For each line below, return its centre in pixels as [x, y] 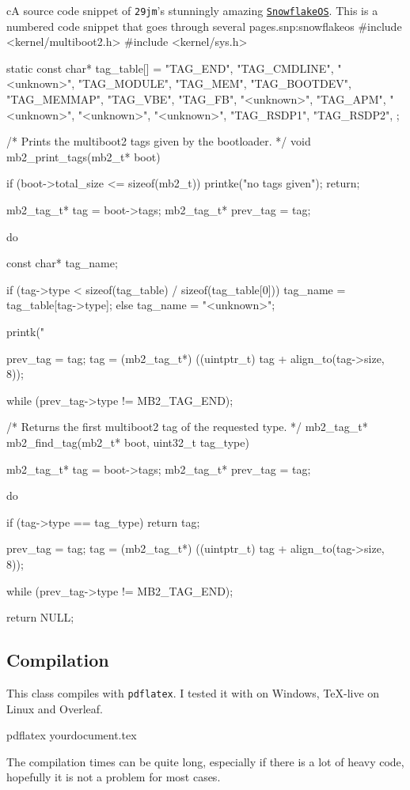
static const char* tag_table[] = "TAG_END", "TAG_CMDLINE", [170, 68]
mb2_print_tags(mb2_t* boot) [84, 156]
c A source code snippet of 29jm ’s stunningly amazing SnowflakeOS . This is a [192, 10]
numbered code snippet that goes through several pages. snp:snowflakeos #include [204, 26]
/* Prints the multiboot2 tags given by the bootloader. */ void [159, 141]
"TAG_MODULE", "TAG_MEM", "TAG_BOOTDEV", [214, 83]
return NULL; [40, 617]
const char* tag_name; [62, 263]
